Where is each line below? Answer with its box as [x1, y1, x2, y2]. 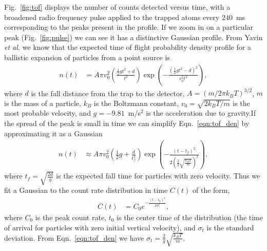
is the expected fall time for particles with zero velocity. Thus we [56, 170, 260, 181]
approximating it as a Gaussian [4, 128, 103, 138]
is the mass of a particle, [4, 97, 81, 108]
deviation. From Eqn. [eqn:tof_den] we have [4, 232, 144, 243]
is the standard [206, 222, 254, 232]
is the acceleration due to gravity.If [146, 107, 256, 118]
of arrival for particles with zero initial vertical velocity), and [4, 222, 196, 232]
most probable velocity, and [4, 107, 91, 118]
